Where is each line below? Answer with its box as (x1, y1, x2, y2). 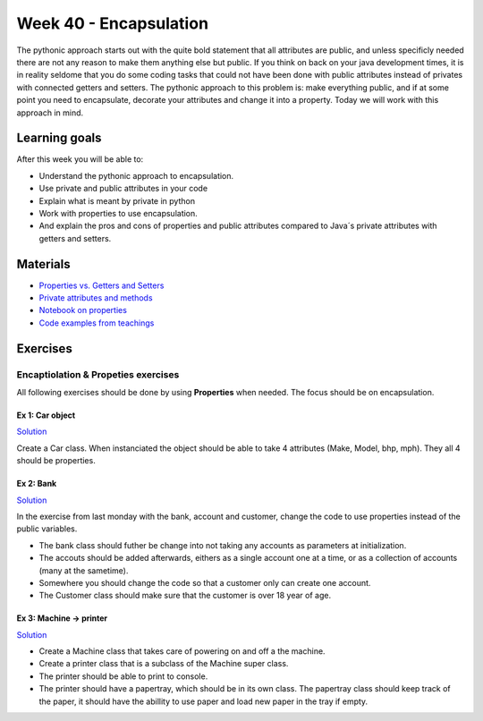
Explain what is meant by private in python (38, 195, 196, 206)
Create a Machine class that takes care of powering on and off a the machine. (38, 646, 326, 657)
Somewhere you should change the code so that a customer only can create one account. (38, 577, 371, 588)
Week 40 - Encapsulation (16, 13, 209, 33)
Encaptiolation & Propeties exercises (16, 368, 180, 380)
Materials (16, 256, 71, 272)
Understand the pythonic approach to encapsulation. (38, 170, 234, 181)
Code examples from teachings (38, 318, 155, 328)
